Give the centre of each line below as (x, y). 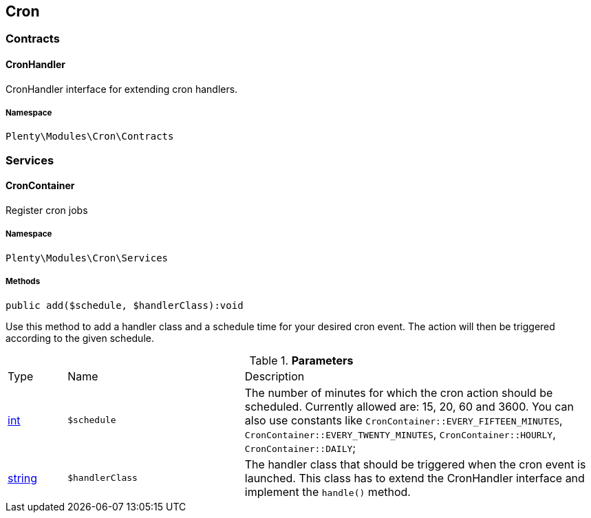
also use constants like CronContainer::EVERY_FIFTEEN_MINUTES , (404, 420)
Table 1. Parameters (301, 360)
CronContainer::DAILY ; (300, 447)
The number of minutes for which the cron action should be (399, 392)
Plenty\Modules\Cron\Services (87, 258)
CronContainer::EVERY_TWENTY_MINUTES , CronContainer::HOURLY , (400, 434)
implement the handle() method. (327, 492)
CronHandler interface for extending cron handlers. (122, 89)
